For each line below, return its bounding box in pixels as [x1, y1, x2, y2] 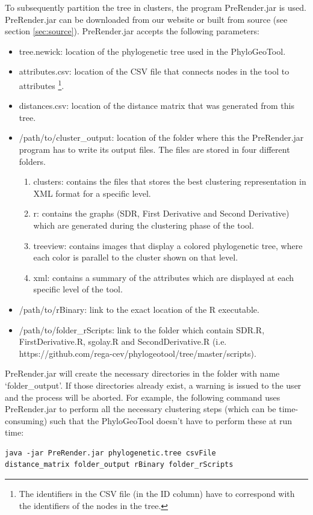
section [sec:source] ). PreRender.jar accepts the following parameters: [5, 25, 259, 37]
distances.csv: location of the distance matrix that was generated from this [19, 99, 294, 112]
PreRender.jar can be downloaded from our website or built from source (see [5, 13, 288, 25]
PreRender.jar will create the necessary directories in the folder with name [5, 367, 280, 380]
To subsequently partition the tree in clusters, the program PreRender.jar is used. [5, 1, 306, 13]
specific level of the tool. [33, 283, 123, 295]
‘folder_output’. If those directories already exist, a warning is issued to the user [5, 378, 302, 391]
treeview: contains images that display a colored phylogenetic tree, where [33, 239, 303, 251]
